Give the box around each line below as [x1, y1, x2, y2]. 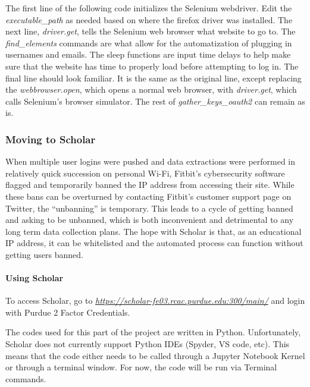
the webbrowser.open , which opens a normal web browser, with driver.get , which [5, 83, 297, 96]
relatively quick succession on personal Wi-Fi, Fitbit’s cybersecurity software [5, 166, 285, 179]
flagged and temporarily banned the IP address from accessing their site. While [5, 178, 295, 191]
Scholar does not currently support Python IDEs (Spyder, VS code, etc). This [5, 338, 290, 350]
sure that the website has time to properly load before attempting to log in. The [5, 59, 299, 72]
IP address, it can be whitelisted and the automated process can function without [5, 237, 303, 249]
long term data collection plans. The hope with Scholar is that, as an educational [5, 225, 302, 237]
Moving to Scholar [5, 131, 96, 146]
